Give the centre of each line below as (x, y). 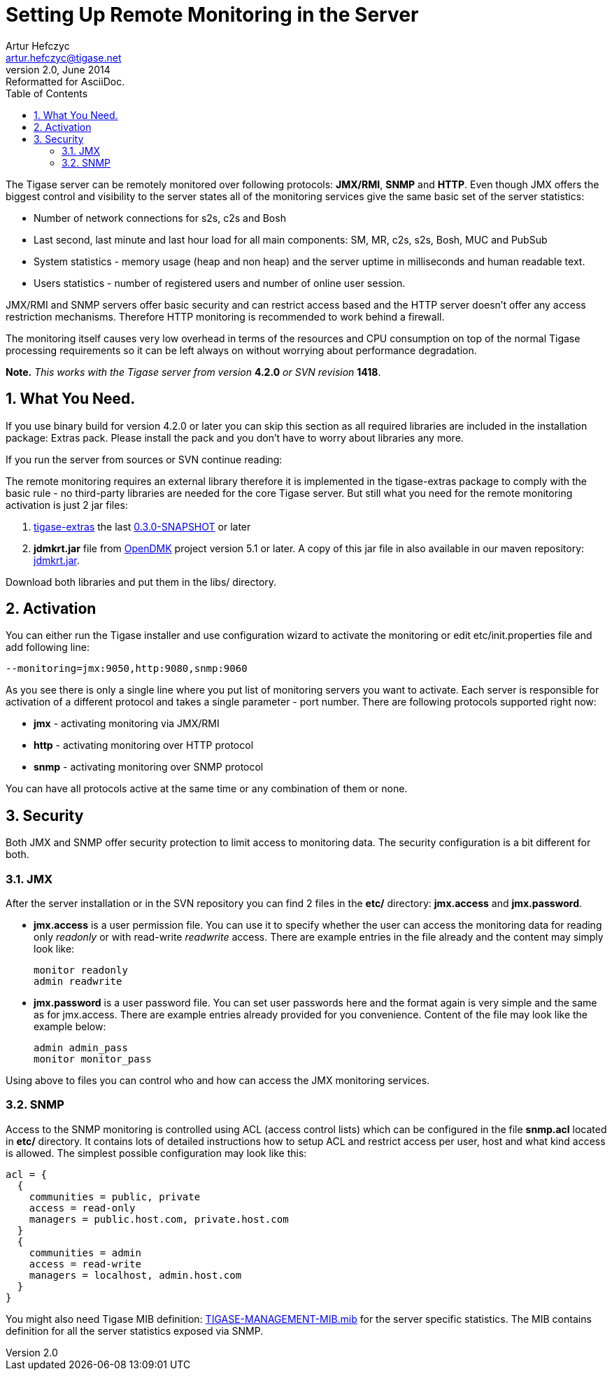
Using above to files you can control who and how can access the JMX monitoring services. (218, 1081)
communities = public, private (115, 1196)
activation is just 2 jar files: (67, 505)
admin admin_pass (81, 1048)
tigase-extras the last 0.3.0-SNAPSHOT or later (142, 526)
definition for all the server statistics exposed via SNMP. (135, 1331)
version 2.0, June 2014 (58, 69)
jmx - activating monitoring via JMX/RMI (127, 724)
